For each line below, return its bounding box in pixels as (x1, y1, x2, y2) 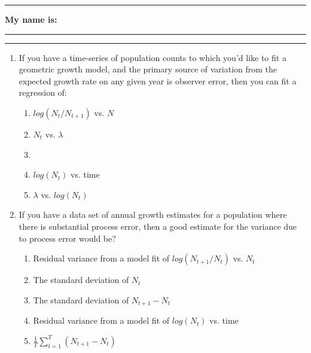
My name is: (5, 13, 57, 25)
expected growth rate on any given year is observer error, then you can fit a (19, 74, 297, 87)
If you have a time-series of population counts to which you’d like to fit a (19, 51, 286, 63)
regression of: (19, 86, 67, 99)
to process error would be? (19, 232, 116, 244)
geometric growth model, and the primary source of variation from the (19, 63, 278, 75)
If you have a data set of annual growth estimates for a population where (19, 208, 287, 221)
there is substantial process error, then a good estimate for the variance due (19, 220, 297, 232)
